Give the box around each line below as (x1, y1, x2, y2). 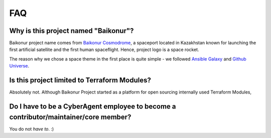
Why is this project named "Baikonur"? (9, 26, 134, 35)
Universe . (9, 63, 30, 69)
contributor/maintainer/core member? (9, 112, 131, 121)
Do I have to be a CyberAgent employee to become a (9, 102, 176, 110)
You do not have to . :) (9, 125, 54, 132)
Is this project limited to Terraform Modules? (9, 76, 152, 84)
